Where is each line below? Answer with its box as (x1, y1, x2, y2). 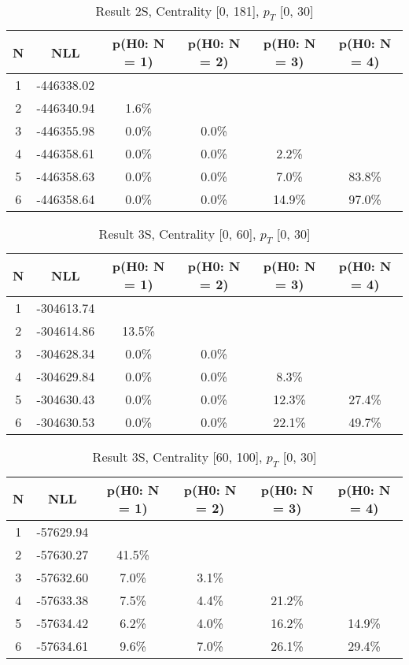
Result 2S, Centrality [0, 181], (95, 2, 260, 20)
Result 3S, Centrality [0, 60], (98, 225, 256, 243)
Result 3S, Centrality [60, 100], (92, 448, 263, 466)
